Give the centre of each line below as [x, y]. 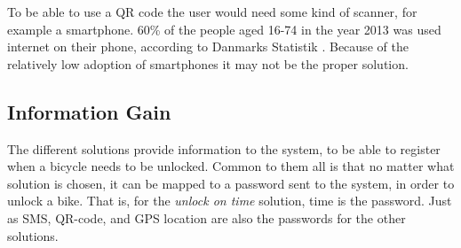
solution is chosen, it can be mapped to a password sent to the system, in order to [231, 183]
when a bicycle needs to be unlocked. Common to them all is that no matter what [231, 166]
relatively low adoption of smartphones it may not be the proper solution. [208, 63]
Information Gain [89, 111]
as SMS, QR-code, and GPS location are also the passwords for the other [207, 217]
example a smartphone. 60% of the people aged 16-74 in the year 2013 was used [224, 29]
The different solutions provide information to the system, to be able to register [224, 148]
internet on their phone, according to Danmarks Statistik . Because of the [208, 46]
